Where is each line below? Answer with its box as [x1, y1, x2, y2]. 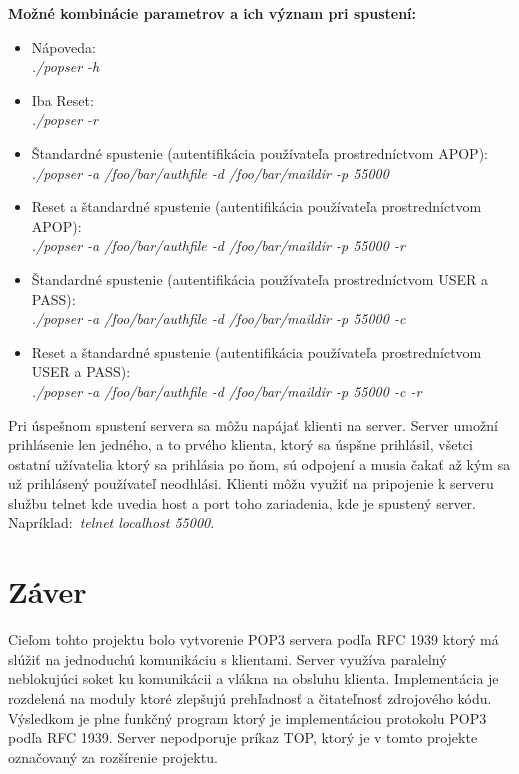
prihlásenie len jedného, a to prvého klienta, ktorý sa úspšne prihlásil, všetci [8, 434, 473, 455]
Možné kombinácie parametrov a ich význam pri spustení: [8, 3, 417, 23]
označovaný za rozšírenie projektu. [8, 746, 218, 767]
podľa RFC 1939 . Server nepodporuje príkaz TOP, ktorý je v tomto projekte [8, 727, 478, 748]
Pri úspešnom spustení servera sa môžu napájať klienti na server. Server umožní [8, 414, 498, 435]
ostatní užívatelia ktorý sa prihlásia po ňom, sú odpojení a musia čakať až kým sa [8, 453, 511, 474]
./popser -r [31, 109, 99, 130]
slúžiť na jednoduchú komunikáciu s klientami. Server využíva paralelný [8, 648, 447, 669]
